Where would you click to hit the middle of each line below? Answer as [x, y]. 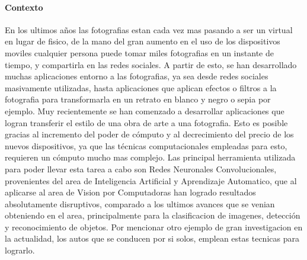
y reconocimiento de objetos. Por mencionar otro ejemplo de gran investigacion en [154, 227]
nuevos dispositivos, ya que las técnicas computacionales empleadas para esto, [146, 145]
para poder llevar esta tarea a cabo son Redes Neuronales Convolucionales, [141, 168]
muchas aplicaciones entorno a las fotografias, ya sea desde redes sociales [137, 76]
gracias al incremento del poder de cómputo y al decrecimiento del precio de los [149, 134]
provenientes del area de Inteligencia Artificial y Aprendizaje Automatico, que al [151, 180]
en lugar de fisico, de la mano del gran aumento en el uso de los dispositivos [143, 41]
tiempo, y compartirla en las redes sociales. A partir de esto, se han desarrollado [151, 64]
